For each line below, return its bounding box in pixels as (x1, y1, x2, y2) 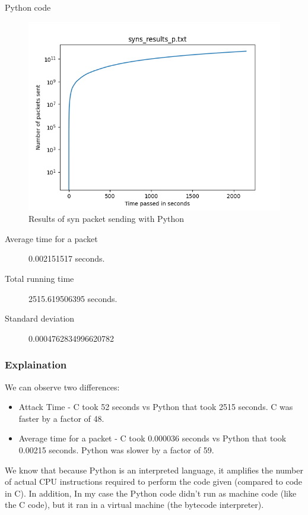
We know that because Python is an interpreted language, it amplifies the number (5, 463, 304, 476)
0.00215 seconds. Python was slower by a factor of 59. (18, 443, 214, 456)
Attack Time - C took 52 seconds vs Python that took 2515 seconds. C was (18, 400, 293, 413)
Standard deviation (5, 312, 75, 325)
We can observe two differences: (5, 380, 120, 393)
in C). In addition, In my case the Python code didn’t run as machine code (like (5, 487, 297, 499)
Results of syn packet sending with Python (28, 212, 185, 225)
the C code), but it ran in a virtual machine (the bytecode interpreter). (5, 498, 264, 511)
